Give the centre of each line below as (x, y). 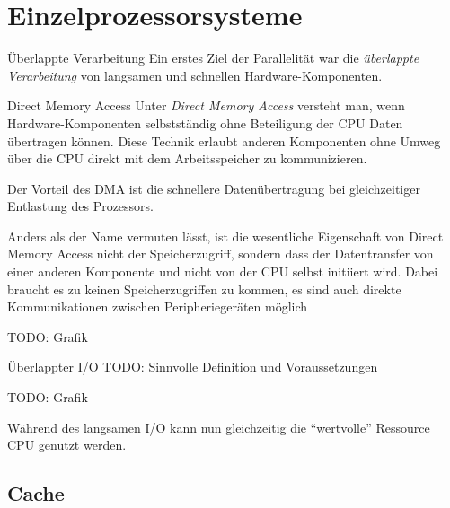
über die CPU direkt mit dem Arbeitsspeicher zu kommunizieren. (187, 158)
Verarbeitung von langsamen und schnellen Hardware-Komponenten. (195, 75)
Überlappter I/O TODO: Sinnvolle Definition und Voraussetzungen (193, 367)
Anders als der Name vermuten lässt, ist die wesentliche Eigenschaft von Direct (225, 236)
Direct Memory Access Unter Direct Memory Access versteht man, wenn (206, 105)
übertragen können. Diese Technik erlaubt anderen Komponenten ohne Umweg (224, 140)
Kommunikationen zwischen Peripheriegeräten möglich (158, 307)
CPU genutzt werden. (67, 445)
